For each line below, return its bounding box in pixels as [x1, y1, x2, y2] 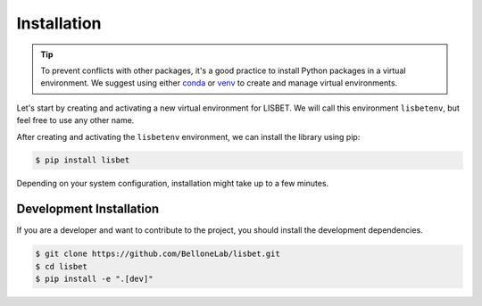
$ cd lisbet [35, 261, 88, 271]
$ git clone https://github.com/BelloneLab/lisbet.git [35, 249, 280, 259]
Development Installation [16, 202, 160, 217]
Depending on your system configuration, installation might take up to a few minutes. [16, 178, 329, 189]
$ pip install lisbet [35, 155, 130, 165]
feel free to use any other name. [16, 115, 135, 126]
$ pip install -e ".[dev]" [35, 274, 154, 285]
